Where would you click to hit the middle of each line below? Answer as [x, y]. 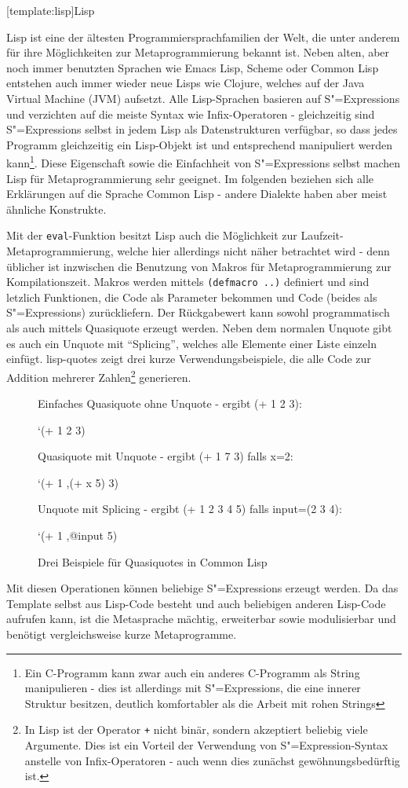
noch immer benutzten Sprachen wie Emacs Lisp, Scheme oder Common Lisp [193, 67]
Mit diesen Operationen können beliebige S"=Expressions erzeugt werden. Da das [202, 588]
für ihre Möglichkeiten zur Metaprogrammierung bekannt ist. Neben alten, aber [198, 52]
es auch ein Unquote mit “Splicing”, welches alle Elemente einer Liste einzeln [191, 343]
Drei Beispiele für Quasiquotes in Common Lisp [153, 561]
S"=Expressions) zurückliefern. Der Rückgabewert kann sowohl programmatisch [198, 312]
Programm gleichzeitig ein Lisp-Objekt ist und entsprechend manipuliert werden [199, 144]
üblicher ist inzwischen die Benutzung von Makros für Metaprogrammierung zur [199, 266]
